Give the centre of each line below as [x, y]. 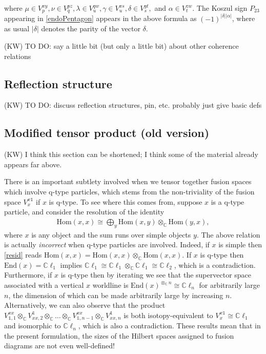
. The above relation [228, 234]
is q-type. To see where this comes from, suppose [126, 201]
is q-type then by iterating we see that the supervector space [156, 275]
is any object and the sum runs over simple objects [111, 234]
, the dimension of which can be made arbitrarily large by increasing [116, 295]
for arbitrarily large [229, 285]
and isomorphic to [33, 326]
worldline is [110, 285]
